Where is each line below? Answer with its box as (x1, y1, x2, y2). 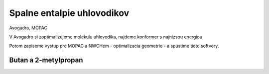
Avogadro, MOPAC (9, 25, 47, 31)
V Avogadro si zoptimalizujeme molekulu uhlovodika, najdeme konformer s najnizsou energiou (9, 34, 203, 40)
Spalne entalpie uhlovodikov (9, 7, 130, 18)
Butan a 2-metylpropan (9, 56, 83, 65)
